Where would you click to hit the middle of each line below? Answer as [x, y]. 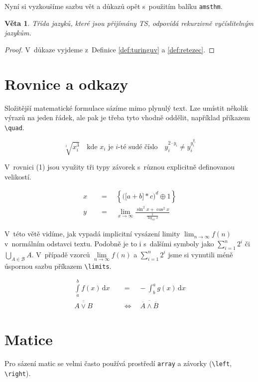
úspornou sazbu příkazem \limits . [58, 266]
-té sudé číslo [138, 147]
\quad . [14, 127]
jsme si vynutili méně [200, 254]
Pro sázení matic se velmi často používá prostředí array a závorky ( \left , [118, 363]
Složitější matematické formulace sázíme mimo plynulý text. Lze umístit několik [127, 107]
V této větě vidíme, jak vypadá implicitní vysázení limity [92, 234]
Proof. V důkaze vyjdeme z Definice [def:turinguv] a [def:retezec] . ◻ [110, 49]
